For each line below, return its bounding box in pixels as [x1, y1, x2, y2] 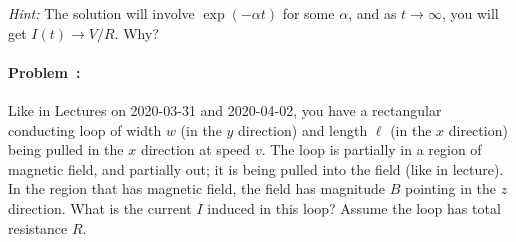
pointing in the [405, 178, 497, 199]
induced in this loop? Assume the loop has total [207, 197, 501, 218]
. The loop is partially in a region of [261, 139, 482, 160]
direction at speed [140, 139, 251, 160]
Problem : [8, 61, 81, 82]
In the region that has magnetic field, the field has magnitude [8, 178, 386, 199]
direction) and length [238, 119, 368, 140]
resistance [8, 217, 68, 238]
